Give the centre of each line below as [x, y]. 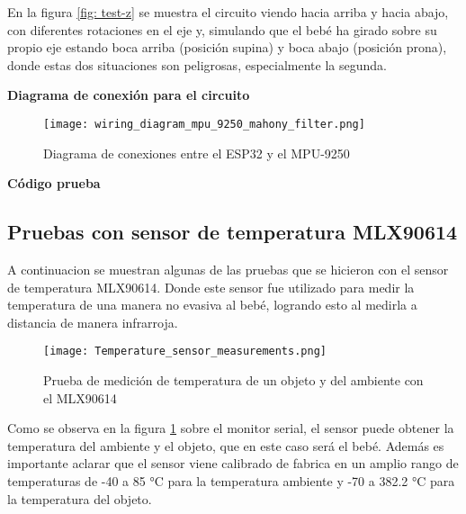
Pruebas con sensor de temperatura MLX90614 [233, 232]
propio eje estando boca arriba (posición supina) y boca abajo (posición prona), [227, 47]
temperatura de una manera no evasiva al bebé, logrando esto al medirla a [212, 305]
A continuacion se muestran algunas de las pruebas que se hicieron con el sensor [228, 270]
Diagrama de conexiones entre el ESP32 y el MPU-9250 [197, 153]
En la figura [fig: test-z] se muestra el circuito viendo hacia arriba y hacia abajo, [228, 12]
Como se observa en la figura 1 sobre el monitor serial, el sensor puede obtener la [231, 428]
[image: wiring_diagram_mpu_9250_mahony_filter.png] [204, 124]
